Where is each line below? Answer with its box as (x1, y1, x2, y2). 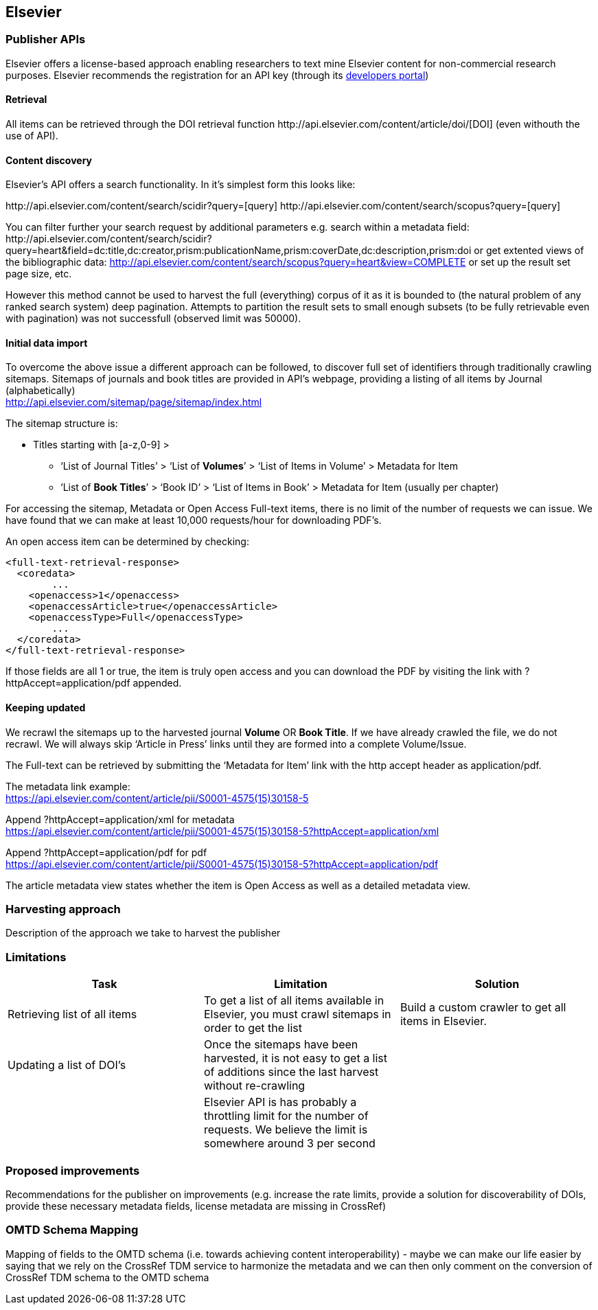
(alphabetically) (5, 384, 76, 397)
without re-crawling (203, 1079, 306, 1093)
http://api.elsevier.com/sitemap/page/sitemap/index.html (5, 396, 262, 409)
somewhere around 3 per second (203, 1136, 376, 1151)
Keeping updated (5, 702, 86, 714)
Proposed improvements (5, 1163, 140, 1177)
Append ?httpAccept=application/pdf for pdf (5, 846, 207, 858)
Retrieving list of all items (8, 1007, 137, 1022)
